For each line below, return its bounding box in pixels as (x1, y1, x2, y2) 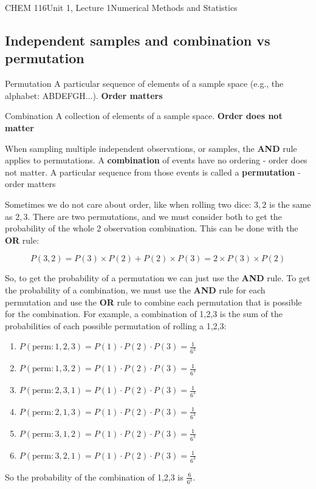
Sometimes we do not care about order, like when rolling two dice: (5, 197, 252, 210)
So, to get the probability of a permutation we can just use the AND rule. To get (5, 272, 311, 284)
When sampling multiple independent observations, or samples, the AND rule (5, 142, 297, 154)
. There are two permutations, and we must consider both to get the (27, 210, 282, 222)
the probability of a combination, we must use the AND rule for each (5, 283, 266, 296)
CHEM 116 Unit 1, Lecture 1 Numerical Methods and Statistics (5, 1, 238, 13)
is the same (269, 197, 311, 210)
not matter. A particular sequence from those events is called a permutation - (5, 165, 301, 178)
